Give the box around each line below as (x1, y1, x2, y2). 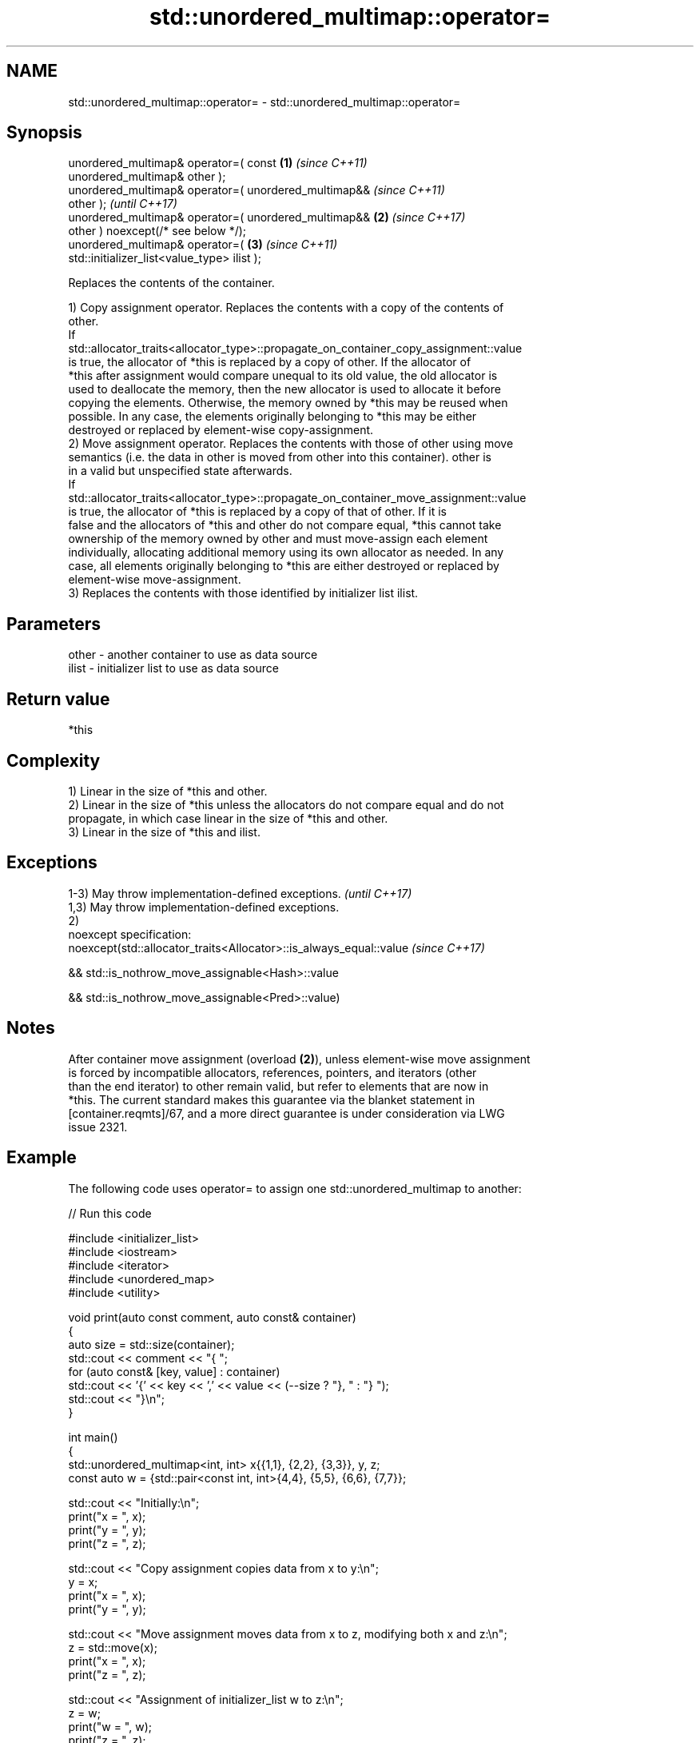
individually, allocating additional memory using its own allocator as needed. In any (68, 545, 504, 560)
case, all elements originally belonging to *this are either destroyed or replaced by (68, 559, 499, 573)
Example (6, 1147, 77, 1168)
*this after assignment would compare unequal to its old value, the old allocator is (68, 369, 498, 383)
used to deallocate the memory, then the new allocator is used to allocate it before (68, 382, 501, 397)
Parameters (6, 613, 101, 634)
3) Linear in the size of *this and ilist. (68, 824, 261, 839)
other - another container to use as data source (68, 648, 318, 662)
